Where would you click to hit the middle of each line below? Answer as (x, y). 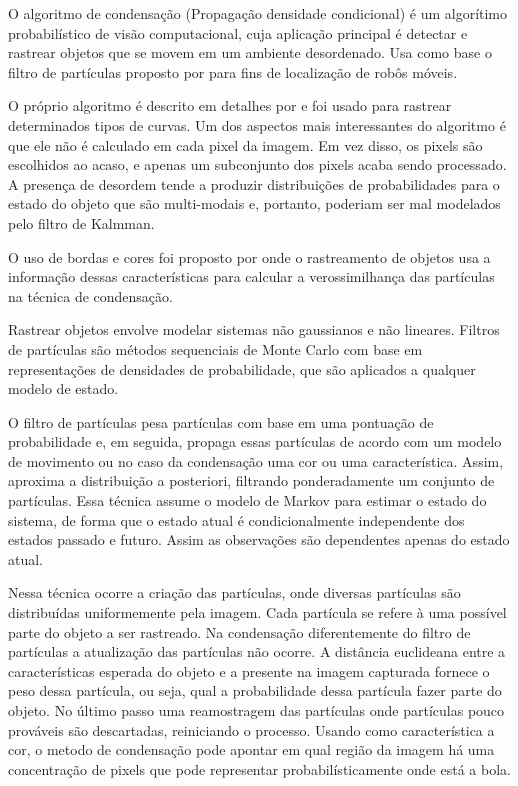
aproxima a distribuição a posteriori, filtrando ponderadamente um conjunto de (251, 480)
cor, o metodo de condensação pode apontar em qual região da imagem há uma (251, 749)
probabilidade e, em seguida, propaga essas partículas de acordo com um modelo (255, 441)
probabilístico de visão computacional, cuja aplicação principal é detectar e (238, 32)
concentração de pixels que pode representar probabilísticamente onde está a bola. (259, 768)
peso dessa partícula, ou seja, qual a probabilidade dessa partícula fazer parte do (255, 690)
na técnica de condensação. (90, 295)
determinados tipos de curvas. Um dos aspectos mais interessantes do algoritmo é (257, 124)
